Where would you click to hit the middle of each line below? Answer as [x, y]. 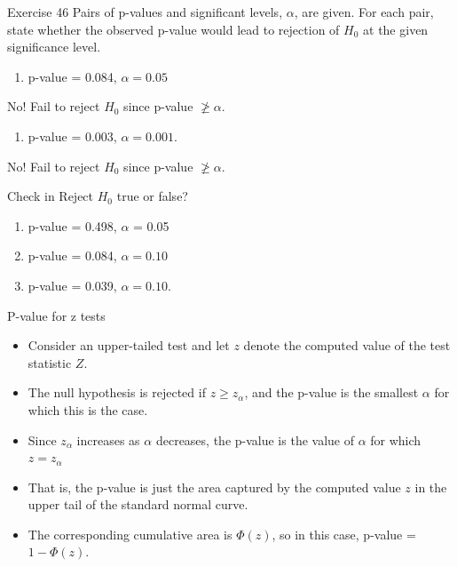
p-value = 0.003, [72, 136]
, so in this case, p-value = [344, 534]
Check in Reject [51, 196]
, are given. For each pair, [364, 12]
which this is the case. [88, 409]
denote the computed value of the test [347, 345]
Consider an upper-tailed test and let [129, 345]
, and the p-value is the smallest [331, 392]
